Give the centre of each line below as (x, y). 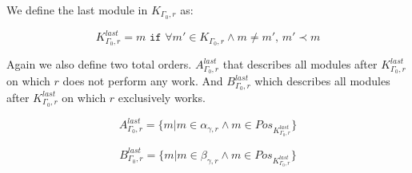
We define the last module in (77, 10)
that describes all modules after (300, 64)
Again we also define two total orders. (99, 64)
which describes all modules (322, 81)
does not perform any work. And (143, 81)
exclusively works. (162, 97)
